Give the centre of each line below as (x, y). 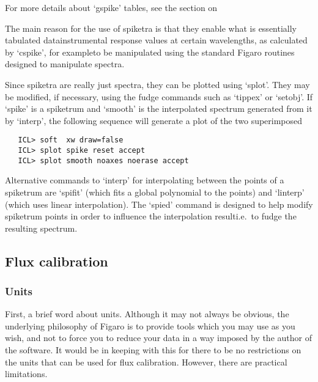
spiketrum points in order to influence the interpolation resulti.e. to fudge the (151, 216)
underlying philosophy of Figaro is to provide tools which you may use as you (150, 325)
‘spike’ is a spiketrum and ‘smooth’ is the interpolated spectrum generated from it (159, 108)
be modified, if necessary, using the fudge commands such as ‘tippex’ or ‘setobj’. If (159, 96)
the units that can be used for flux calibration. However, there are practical (146, 362)
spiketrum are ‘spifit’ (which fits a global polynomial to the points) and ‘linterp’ (155, 192)
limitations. (26, 374)
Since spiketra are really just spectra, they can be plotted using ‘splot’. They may (157, 84)
